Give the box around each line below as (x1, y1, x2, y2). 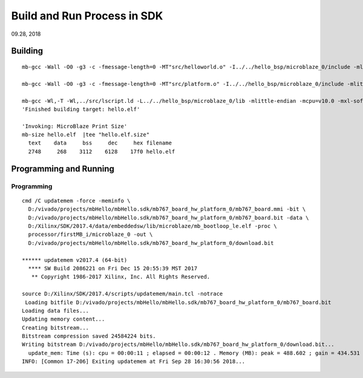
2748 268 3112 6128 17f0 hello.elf (28, 148, 175, 155)
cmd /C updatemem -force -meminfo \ (22, 197, 131, 204)
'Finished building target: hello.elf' (22, 106, 140, 112)
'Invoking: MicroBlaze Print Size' (22, 123, 128, 129)
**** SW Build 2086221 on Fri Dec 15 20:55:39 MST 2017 (28, 265, 198, 272)
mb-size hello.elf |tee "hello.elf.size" (22, 131, 150, 138)
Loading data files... (22, 307, 90, 314)
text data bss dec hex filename (28, 140, 172, 146)
